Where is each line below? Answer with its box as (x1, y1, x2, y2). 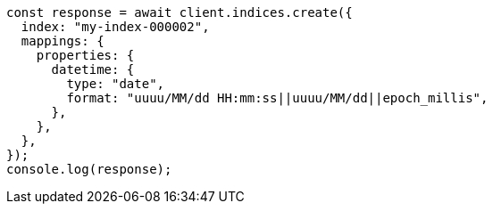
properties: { (36, 48, 135, 62)
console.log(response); (6, 162, 172, 176)
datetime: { (51, 62, 135, 77)
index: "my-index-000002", (21, 20, 210, 34)
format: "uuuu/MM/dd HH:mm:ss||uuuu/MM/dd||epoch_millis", (66, 91, 489, 105)
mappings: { (21, 34, 104, 48)
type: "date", (66, 77, 165, 91)
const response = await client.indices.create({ (6, 5, 353, 20)
